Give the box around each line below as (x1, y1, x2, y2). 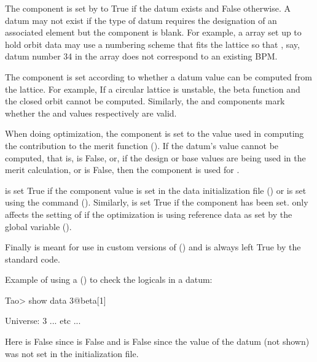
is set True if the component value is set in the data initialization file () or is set (5, 183, 307, 196)
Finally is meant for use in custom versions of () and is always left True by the (5, 241, 301, 253)
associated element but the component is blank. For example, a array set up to (5, 26, 302, 39)
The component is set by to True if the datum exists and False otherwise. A (5, 2, 291, 14)
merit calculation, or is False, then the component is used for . (5, 163, 240, 176)
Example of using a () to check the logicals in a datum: (5, 273, 213, 286)
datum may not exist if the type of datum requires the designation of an (5, 13, 277, 26)
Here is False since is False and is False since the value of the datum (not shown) (5, 335, 310, 348)
